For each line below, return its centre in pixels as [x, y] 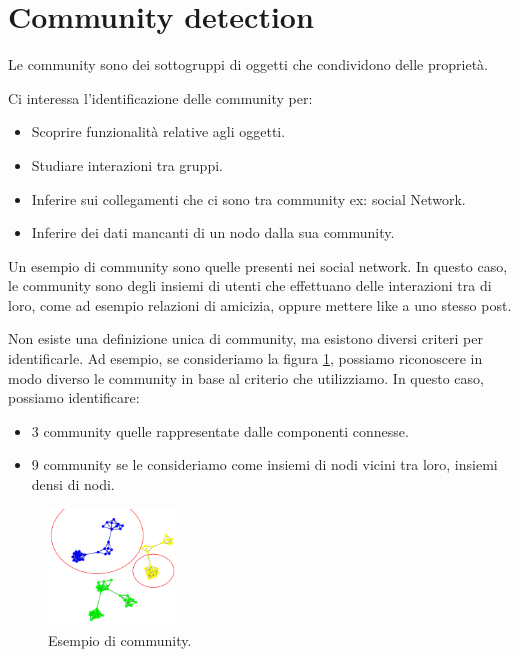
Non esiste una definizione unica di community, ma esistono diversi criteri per [245, 338]
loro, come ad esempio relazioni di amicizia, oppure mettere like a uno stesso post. [260, 304]
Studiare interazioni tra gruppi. [127, 164]
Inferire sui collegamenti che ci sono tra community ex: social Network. [248, 198]
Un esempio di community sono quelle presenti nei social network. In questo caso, [258, 265]
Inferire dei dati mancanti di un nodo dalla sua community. [213, 232]
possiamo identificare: [74, 397]
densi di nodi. [73, 484]
